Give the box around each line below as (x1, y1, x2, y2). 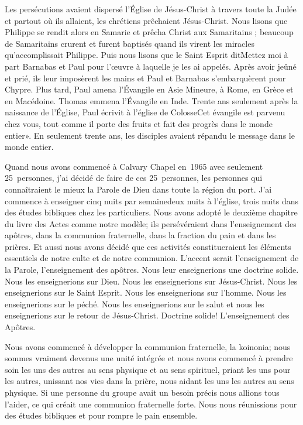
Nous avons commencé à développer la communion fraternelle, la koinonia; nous (5, 340, 291, 352)
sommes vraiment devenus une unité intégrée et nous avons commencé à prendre (5, 352, 293, 364)
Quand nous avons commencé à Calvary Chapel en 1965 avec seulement (5, 160, 263, 172)
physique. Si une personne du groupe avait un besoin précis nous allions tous (5, 386, 280, 398)
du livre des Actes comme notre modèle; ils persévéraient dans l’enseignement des (5, 217, 297, 229)
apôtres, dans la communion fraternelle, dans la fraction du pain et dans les (5, 229, 276, 241)
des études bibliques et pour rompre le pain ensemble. (5, 409, 198, 421)
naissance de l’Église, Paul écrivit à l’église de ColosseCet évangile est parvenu (5, 106, 285, 118)
